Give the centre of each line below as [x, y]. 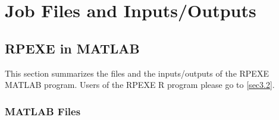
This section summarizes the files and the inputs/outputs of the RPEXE [137, 73]
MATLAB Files [43, 111]
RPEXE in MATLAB [72, 48]
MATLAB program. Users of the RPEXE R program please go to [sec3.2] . [140, 85]
